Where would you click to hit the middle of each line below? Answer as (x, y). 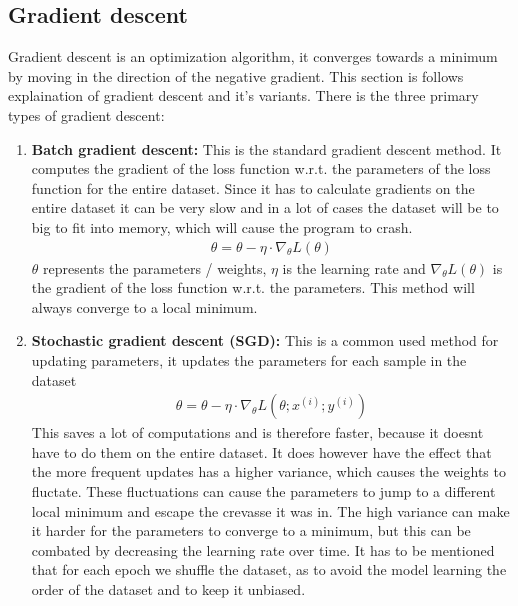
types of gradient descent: (86, 114)
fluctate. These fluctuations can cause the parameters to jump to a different (263, 490)
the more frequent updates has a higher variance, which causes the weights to (268, 471)
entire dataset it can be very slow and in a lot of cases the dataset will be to (265, 207)
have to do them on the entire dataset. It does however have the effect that (261, 451)
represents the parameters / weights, (155, 267)
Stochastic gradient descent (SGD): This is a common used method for (265, 340)
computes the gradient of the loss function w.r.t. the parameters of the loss (261, 168)
